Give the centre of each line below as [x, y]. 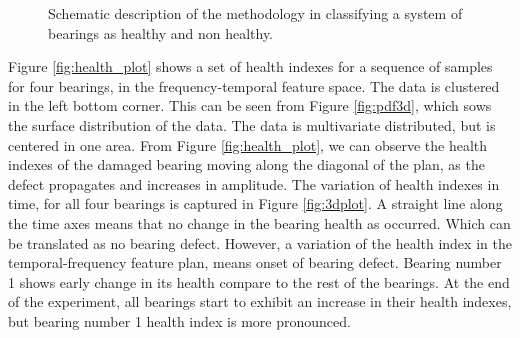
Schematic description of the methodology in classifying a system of [255, 13]
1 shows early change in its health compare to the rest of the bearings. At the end [259, 281]
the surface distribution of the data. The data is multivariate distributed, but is [252, 124]
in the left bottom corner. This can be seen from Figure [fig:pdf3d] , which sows [250, 105]
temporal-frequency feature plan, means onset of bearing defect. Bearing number [255, 262]
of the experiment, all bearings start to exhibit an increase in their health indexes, [260, 301]
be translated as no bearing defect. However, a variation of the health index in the [260, 242]
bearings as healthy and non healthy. [161, 32]
